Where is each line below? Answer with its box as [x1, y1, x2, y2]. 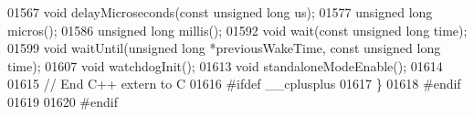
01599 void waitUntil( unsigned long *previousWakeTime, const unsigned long [7, 38, 441, 58]
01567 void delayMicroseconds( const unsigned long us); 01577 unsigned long [7, 3, 433, 21]
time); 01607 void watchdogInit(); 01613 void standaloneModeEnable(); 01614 [7, 56, 443, 75]
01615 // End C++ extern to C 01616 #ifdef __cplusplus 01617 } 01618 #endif [7, 74, 461, 93]
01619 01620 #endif [7, 91, 118, 111]
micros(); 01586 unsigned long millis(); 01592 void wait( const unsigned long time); [7, 20, 468, 39]
